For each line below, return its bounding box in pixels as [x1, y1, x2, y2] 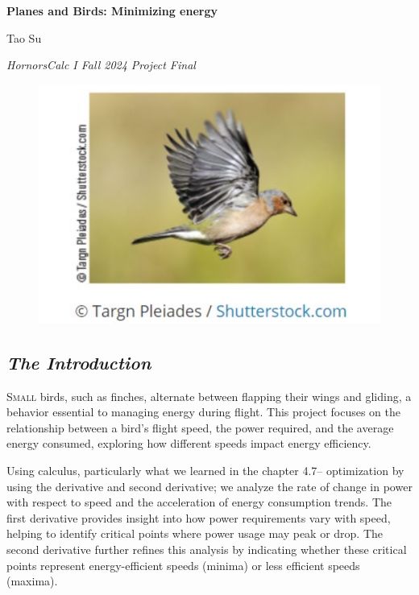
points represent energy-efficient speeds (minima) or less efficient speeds [6, 556, 360, 573]
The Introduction [6, 349, 151, 374]
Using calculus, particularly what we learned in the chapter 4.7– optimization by [6, 461, 404, 478]
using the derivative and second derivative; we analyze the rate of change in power [6, 477, 413, 494]
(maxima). [6, 572, 58, 589]
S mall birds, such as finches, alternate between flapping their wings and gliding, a [6, 387, 412, 404]
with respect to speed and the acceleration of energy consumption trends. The [6, 494, 392, 510]
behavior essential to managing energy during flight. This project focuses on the [6, 403, 401, 420]
